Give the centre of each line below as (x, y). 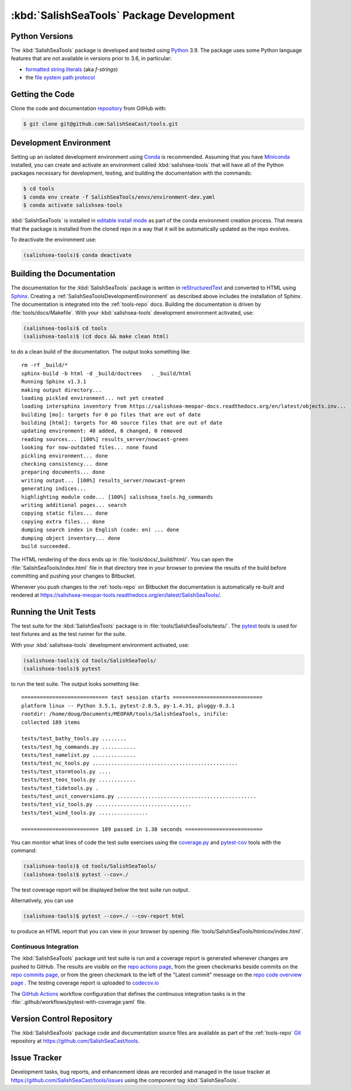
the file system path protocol (60, 78)
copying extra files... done (63, 521)
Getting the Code (43, 94)
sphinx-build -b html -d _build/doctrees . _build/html (107, 373)
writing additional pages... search (74, 505)
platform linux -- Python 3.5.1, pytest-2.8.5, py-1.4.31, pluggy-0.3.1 (128, 705)
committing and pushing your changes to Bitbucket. (73, 576)
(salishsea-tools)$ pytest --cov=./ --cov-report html (104, 916)
